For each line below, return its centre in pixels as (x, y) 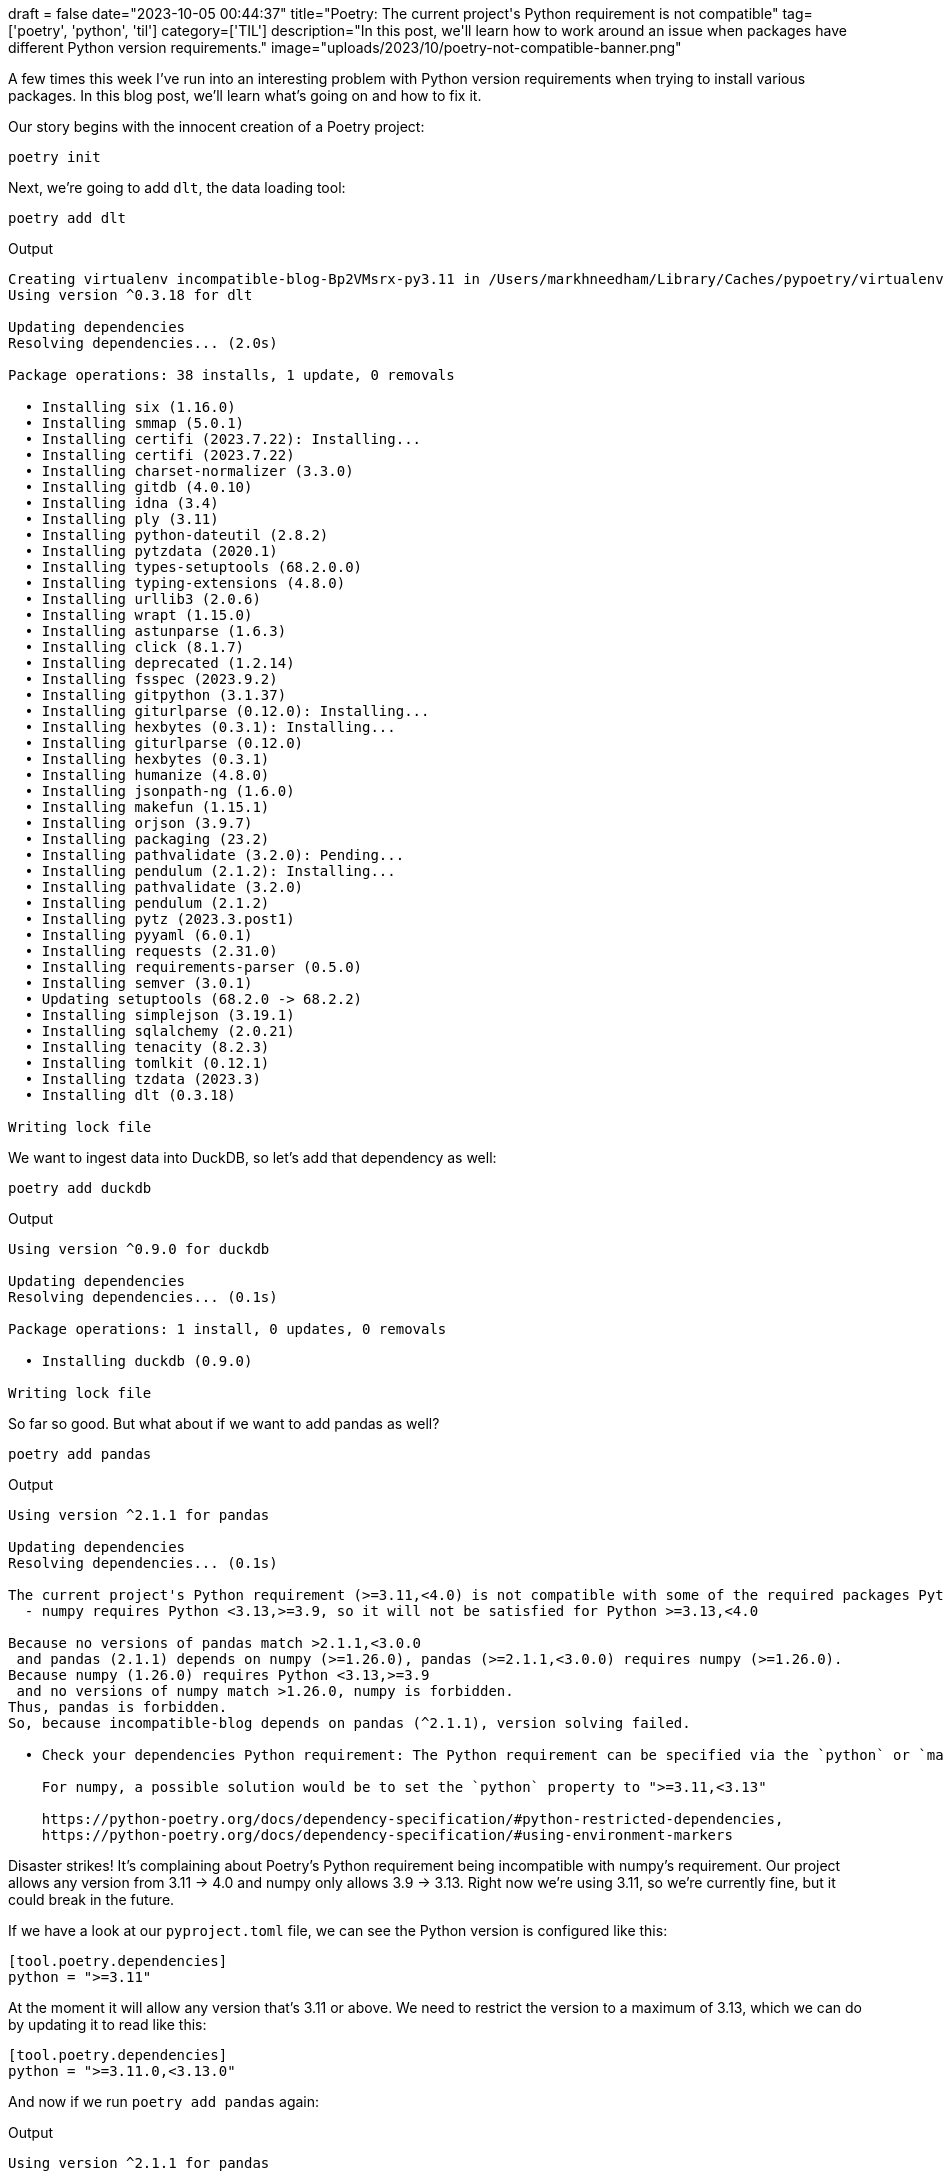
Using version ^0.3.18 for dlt (130, 295)
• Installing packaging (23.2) (147, 839)
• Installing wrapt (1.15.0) (138, 615)
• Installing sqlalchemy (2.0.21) (159, 1031)
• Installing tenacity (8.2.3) (147, 1047)
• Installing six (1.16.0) (130, 407)
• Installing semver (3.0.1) (138, 983)
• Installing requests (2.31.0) (151, 951)
